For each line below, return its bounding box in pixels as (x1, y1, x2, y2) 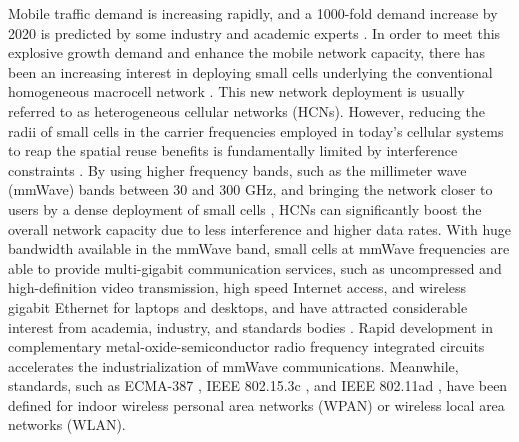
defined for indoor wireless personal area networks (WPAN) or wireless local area (8, 394, 505, 415)
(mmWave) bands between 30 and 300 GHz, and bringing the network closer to (8, 179, 493, 200)
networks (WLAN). (8, 414, 126, 435)
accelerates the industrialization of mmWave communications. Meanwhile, (8, 355, 459, 376)
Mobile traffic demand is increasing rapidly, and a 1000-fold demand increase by (8, 3, 498, 23)
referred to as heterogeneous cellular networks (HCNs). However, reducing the (8, 100, 485, 121)
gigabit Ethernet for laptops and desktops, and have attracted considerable (8, 296, 468, 317)
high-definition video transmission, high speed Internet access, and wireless (8, 277, 467, 298)
